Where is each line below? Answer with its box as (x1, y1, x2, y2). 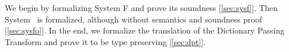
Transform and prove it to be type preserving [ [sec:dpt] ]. (5, 35, 206, 47)
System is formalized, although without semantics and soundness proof (5, 13, 262, 25)
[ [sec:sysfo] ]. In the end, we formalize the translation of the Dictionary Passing (5, 24, 284, 36)
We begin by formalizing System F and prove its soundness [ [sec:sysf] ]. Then (5, 2, 278, 13)
